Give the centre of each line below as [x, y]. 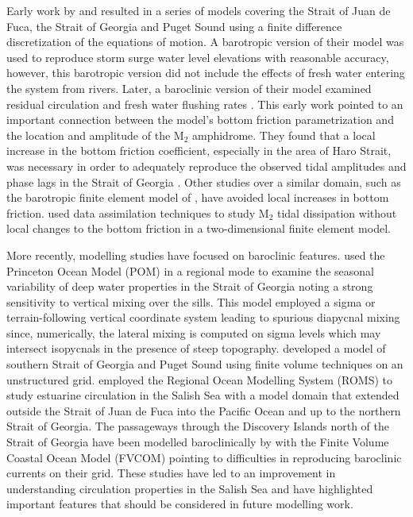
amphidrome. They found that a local [284, 135]
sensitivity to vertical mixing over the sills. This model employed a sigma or [191, 301]
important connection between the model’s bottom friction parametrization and [200, 120]
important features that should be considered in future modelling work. [180, 504]
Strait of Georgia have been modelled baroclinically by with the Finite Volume [198, 442]
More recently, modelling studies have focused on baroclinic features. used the [196, 255]
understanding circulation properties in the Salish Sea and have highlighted [190, 488]
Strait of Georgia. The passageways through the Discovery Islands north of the [198, 426]
